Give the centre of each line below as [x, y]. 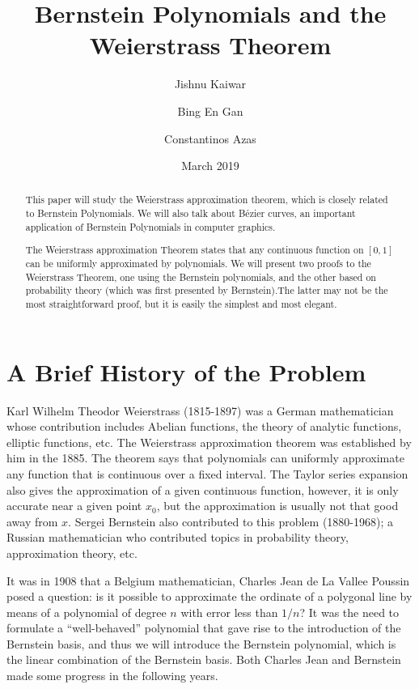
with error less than [229, 612]
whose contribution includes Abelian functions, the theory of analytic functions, [204, 426]
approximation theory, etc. [72, 553]
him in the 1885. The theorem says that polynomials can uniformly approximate [205, 458]
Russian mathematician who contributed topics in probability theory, [178, 537]
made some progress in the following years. [112, 676]
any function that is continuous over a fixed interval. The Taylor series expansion [207, 473]
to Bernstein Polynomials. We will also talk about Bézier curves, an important [190, 213]
